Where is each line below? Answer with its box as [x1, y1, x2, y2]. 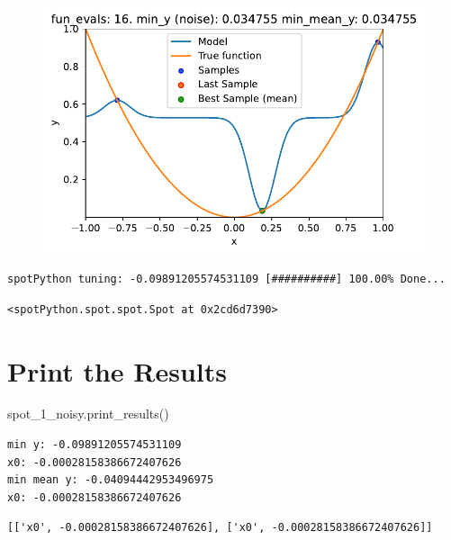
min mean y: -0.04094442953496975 [7, 473, 214, 487]
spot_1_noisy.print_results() [7, 404, 169, 423]
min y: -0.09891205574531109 [7, 438, 182, 452]
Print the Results [7, 352, 228, 389]
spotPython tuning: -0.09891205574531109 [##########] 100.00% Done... [7, 273, 446, 286]
